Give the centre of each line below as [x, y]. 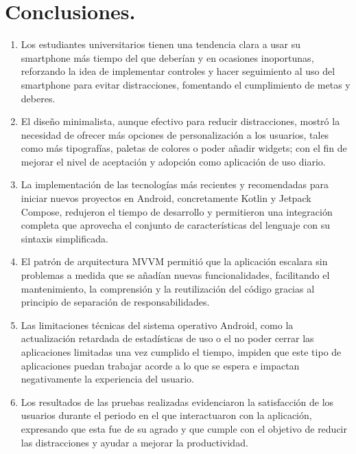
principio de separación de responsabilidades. [115, 302]
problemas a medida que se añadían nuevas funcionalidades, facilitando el [175, 275]
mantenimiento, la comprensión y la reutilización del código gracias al [168, 288]
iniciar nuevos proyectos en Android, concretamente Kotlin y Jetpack [166, 198]
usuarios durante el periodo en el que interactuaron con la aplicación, [166, 415]
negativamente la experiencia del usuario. [107, 379]
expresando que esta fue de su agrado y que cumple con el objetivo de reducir [184, 428]
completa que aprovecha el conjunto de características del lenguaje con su [176, 225]
